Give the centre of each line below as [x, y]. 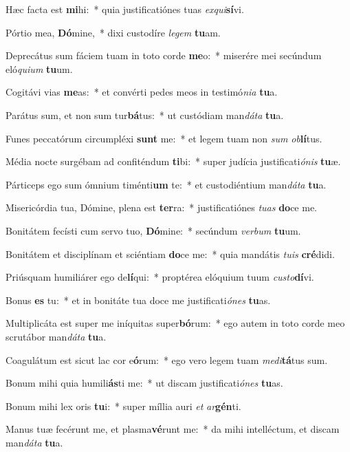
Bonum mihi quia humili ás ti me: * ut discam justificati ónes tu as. [144, 383]
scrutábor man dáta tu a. [56, 336]
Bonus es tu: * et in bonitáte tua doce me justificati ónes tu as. [138, 300]
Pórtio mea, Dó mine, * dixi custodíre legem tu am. [113, 32]
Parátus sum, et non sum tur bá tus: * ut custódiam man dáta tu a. [145, 115]
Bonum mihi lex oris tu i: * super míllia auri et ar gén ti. [123, 406]
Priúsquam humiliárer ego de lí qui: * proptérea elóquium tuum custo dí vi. [160, 277]
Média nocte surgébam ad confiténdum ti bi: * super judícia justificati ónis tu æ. [173, 161]
